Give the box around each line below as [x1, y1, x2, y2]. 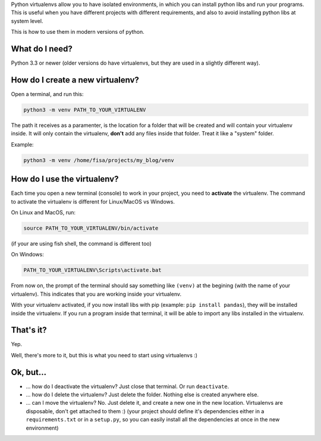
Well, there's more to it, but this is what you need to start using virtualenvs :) [11, 351, 198, 358]
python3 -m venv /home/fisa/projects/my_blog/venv [23, 157, 175, 163]
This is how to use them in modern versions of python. [11, 28, 145, 36]
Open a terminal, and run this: [11, 90, 84, 97]
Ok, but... [11, 367, 47, 377]
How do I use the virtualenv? [11, 174, 119, 184]
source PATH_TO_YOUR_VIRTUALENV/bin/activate [23, 224, 159, 231]
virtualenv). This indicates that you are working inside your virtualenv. [11, 290, 181, 297]
